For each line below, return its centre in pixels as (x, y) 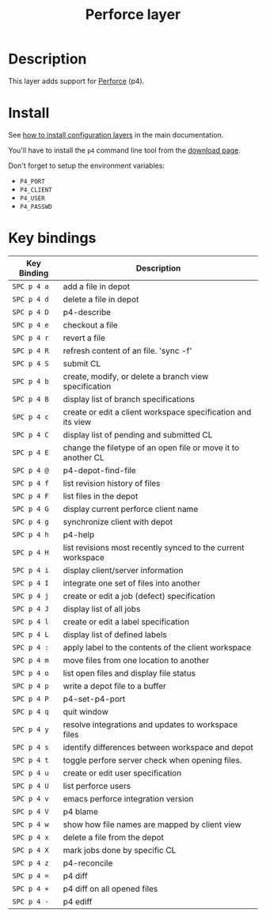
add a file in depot (97, 286)
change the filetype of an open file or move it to (151, 447)
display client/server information (123, 570)
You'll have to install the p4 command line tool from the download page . (125, 150)
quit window (86, 711)
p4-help (79, 534)
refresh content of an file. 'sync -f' (127, 351)
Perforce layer (133, 15)
